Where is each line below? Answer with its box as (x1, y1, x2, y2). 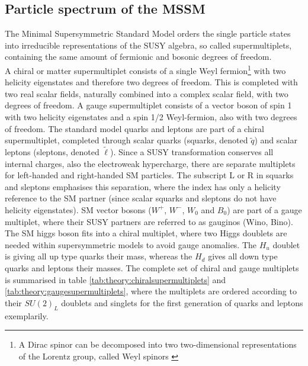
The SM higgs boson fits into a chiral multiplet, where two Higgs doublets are (5, 227, 287, 239)
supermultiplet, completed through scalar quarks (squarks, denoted (5, 134, 248, 146)
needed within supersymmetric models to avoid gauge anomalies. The (5, 238, 257, 251)
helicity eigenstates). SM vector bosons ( (5, 203, 152, 216)
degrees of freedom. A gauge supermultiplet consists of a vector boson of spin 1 (5, 99, 292, 111)
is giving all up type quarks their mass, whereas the (5, 250, 192, 262)
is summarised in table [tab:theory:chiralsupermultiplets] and (5, 273, 226, 285)
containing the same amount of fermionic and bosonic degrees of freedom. (5, 50, 272, 63)
